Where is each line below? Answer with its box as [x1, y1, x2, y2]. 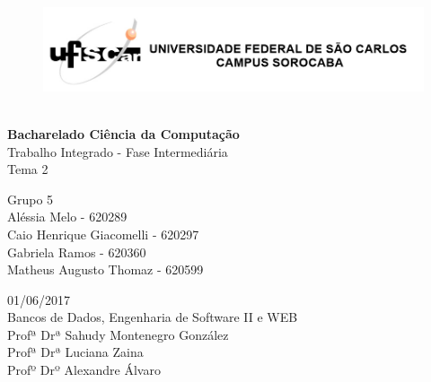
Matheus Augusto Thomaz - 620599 [7, 260, 204, 279]
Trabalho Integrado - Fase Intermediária [7, 142, 228, 161]
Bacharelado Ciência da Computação [7, 124, 240, 143]
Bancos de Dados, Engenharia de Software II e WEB [7, 308, 298, 326]
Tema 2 [7, 160, 48, 178]
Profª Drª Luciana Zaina [7, 343, 144, 361]
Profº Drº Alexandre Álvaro [7, 360, 161, 379]
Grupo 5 [7, 189, 54, 208]
